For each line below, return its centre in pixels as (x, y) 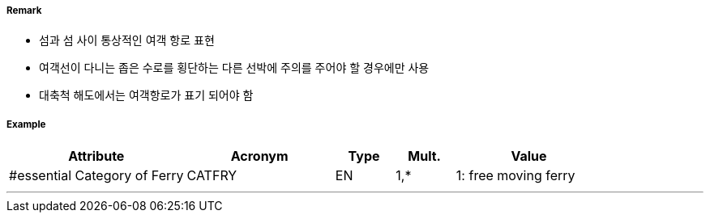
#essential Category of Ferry (96, 176)
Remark (24, 11)
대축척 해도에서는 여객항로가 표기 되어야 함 (146, 95)
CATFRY (212, 176)
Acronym (259, 156)
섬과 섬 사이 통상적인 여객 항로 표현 (127, 40)
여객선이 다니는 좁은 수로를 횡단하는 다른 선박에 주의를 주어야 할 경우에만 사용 (234, 68)
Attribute (96, 156)
